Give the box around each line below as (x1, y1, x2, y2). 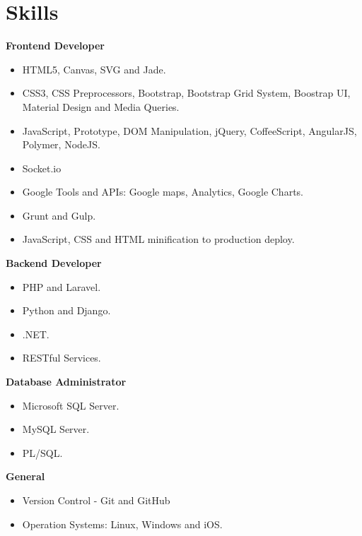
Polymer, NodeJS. (22, 137, 100, 152)
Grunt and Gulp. (22, 208, 96, 222)
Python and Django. (22, 303, 111, 318)
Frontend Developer (6, 38, 105, 53)
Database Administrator (6, 374, 127, 389)
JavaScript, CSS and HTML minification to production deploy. (22, 232, 295, 246)
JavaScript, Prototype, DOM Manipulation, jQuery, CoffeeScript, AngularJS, (22, 123, 357, 138)
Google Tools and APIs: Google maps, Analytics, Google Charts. (22, 184, 303, 199)
